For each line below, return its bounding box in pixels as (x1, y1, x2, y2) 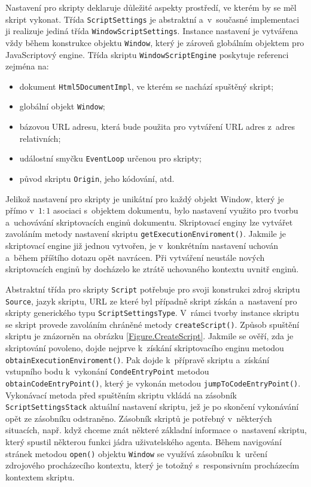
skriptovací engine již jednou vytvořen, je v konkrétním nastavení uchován (5, 239, 279, 252)
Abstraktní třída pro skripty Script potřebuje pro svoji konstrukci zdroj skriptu (5, 282, 300, 295)
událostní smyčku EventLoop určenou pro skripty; (19, 152, 202, 165)
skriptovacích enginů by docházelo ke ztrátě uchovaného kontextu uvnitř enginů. (5, 263, 299, 275)
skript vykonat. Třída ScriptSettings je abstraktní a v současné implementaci (5, 13, 300, 25)
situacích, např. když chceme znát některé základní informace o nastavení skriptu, (5, 424, 307, 436)
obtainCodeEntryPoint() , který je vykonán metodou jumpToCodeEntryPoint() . (5, 376, 301, 389)
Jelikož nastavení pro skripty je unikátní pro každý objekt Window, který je (5, 192, 284, 205)
